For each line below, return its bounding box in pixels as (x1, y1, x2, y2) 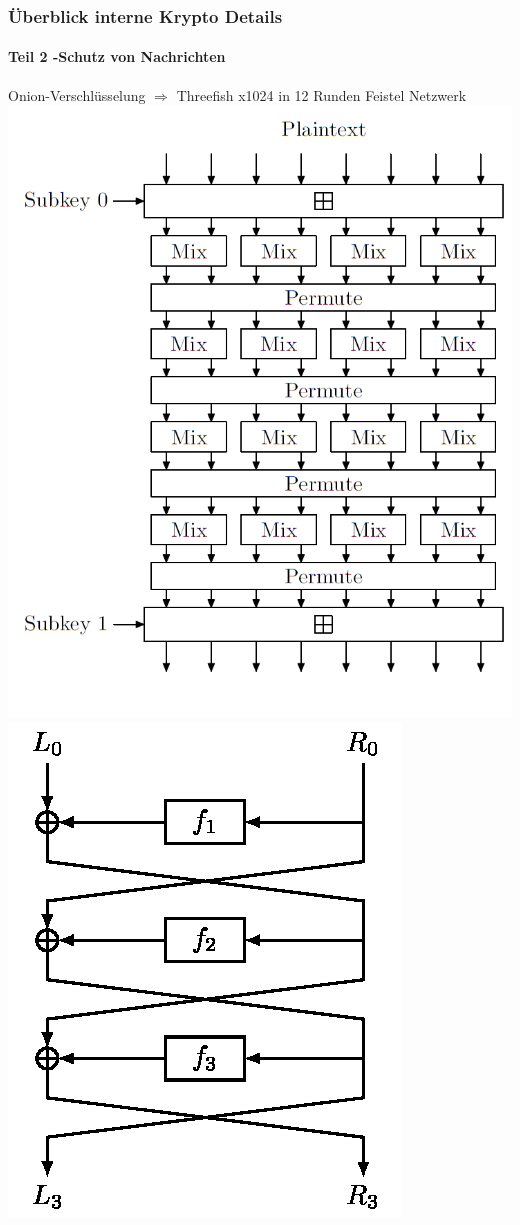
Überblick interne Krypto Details (8, 3, 283, 28)
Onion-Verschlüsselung (8, 84, 146, 105)
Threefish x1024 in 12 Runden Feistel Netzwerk (176, 84, 467, 105)
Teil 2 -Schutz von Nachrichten (8, 46, 226, 67)
